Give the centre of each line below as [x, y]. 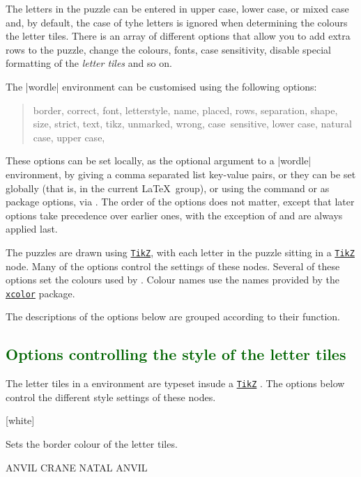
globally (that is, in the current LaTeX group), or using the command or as [168, 188]
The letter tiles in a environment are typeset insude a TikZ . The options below [175, 383]
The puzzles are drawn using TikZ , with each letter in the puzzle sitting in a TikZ [180, 252]
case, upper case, [69, 137]
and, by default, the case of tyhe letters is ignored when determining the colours [177, 22]
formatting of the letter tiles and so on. [89, 63]
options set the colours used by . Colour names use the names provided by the [172, 280]
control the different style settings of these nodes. [111, 397]
